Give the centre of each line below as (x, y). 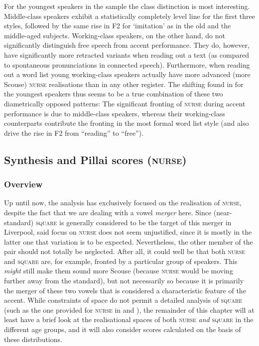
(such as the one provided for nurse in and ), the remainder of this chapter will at (129, 309)
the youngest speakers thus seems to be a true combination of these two (114, 94)
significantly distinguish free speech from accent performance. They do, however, (127, 45)
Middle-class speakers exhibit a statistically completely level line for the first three (129, 16)
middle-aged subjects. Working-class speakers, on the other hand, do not (115, 35)
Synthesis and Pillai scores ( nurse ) (95, 159)
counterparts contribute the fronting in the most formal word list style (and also (127, 123)
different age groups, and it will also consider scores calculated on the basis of (123, 329)
